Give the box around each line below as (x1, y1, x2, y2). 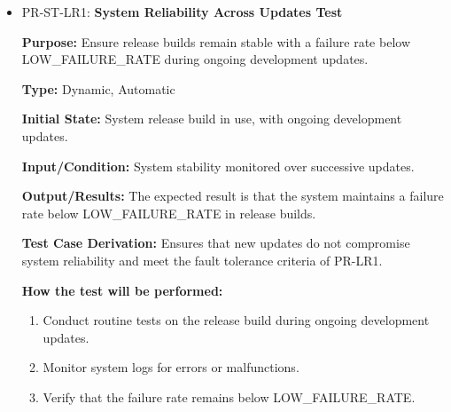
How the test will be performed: (21, 281, 223, 299)
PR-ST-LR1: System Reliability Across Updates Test (21, 3, 343, 20)
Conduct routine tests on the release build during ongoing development (43, 311, 430, 329)
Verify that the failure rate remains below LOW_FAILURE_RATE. (43, 387, 416, 406)
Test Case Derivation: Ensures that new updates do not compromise (21, 234, 410, 252)
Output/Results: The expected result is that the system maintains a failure (21, 186, 444, 205)
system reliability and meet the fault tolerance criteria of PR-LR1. (21, 250, 383, 269)
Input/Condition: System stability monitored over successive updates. (21, 156, 415, 175)
